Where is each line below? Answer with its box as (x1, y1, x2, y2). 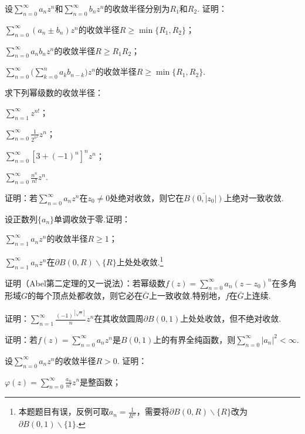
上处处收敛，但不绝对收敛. (180, 312, 282, 325)
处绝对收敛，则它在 (110, 192, 184, 203)
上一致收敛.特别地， (149, 289, 225, 302)
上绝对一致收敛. (223, 192, 284, 203)
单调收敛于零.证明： (54, 212, 130, 225)
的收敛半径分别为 (104, 2, 170, 14)
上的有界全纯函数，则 (153, 333, 236, 345)
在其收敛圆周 (94, 312, 144, 325)
